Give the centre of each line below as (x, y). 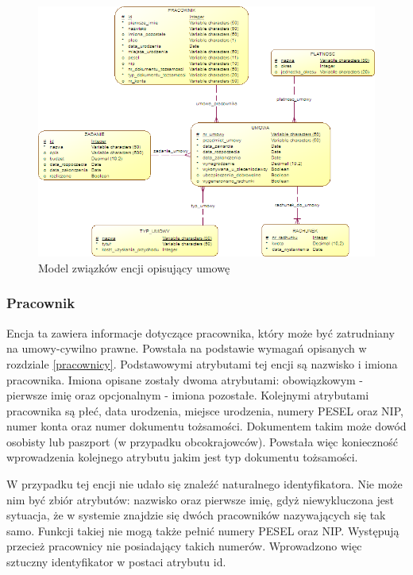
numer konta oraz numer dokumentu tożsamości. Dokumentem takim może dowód (206, 426)
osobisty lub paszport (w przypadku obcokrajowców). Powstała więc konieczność (203, 441)
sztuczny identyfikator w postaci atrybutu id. (116, 562)
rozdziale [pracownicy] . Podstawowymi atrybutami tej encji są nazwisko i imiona (202, 363)
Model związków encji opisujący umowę (134, 267)
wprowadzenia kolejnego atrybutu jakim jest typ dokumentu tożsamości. (182, 457)
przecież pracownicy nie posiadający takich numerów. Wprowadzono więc (184, 546)
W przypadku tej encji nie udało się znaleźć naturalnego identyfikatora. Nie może (205, 484)
